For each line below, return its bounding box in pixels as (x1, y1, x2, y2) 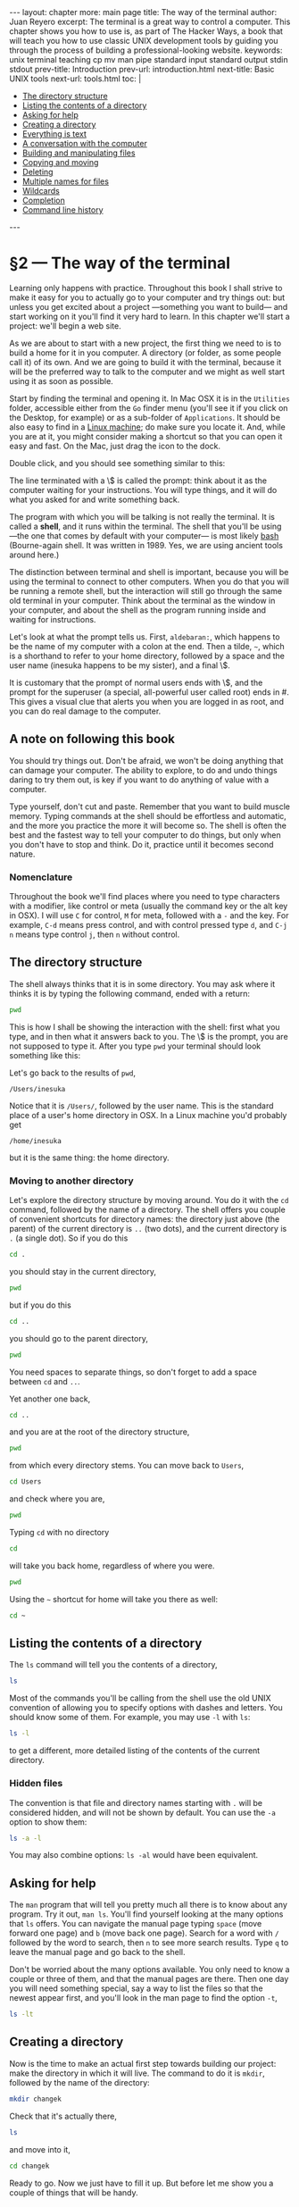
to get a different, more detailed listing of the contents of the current (9, 1745, 261, 1756)
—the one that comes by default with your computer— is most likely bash (9, 530, 279, 541)
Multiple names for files (21, 176, 110, 187)
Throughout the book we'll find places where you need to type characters (9, 891, 280, 902)
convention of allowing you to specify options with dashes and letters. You (9, 1702, 283, 1713)
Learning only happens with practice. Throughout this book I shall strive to (9, 282, 283, 293)
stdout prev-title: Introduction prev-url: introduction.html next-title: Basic (9, 64, 275, 74)
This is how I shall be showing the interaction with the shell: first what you (9, 1021, 280, 1032)
